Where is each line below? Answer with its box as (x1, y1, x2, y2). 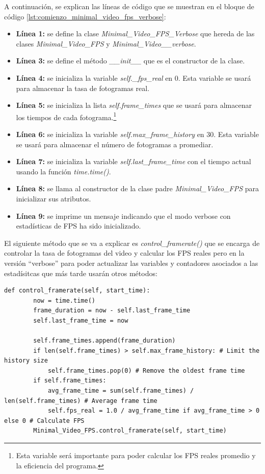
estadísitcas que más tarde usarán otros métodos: (4, 267, 157, 278)
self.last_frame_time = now (33, 317, 128, 324)
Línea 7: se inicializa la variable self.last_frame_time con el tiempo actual (16, 156, 251, 167)
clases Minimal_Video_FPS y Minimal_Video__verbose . (16, 38, 196, 49)
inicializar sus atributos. (16, 193, 91, 204)
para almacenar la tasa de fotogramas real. (16, 82, 150, 93)
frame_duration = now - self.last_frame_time (33, 307, 191, 314)
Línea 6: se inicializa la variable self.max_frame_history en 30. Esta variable (16, 129, 259, 139)
